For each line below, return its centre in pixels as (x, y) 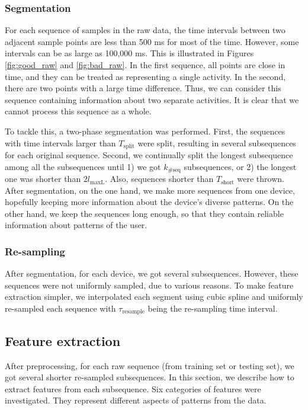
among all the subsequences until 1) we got (83, 166)
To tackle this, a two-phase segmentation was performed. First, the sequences (145, 131)
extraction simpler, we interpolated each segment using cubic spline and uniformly (154, 297)
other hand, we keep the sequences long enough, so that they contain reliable (144, 213)
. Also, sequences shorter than (159, 179)
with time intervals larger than (60, 142)
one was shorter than (43, 179)
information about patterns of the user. (76, 225)
